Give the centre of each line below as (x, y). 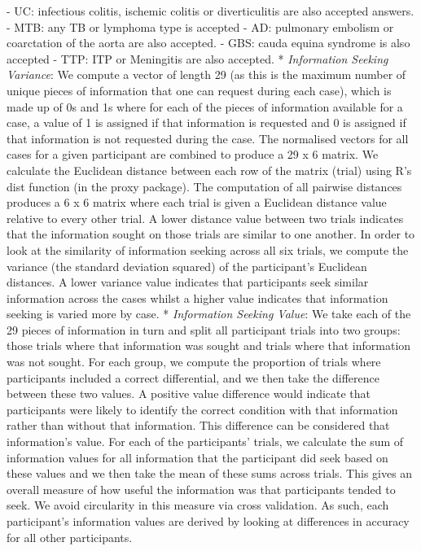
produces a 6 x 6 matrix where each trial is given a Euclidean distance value (197, 202)
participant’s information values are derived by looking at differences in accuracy (208, 521)
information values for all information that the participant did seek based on (197, 457)
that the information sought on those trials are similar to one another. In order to (211, 234)
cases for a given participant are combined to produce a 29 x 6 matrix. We (193, 154)
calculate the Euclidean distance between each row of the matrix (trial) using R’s (209, 170)
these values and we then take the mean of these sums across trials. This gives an (210, 473)
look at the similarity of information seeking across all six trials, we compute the (208, 249)
